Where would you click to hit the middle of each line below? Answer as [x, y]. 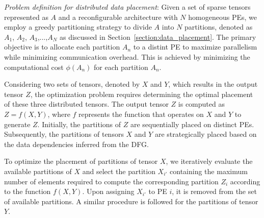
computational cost [34, 67]
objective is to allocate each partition [62, 47]
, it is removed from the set [214, 191]
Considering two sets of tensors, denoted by [72, 84]
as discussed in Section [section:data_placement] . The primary [158, 37]
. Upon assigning [108, 191]
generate [17, 124]
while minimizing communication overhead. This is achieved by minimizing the [127, 56]
